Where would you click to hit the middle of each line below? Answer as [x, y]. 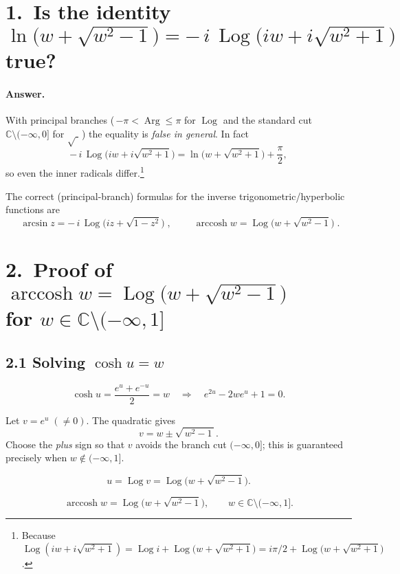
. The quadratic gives [131, 420]
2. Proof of [59, 269]
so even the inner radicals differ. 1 [75, 172]
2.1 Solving [46, 361]
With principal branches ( [60, 120]
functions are [33, 209]
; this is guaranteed [303, 444]
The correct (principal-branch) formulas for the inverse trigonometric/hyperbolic [175, 196]
